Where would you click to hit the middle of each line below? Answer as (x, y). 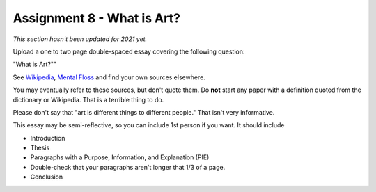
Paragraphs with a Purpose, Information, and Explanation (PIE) (120, 157)
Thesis (40, 148)
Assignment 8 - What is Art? (97, 18)
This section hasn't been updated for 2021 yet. (80, 39)
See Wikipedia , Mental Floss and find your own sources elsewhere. (109, 77)
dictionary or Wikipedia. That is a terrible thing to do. (88, 99)
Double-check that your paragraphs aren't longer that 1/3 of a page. (128, 167)
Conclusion (47, 177)
